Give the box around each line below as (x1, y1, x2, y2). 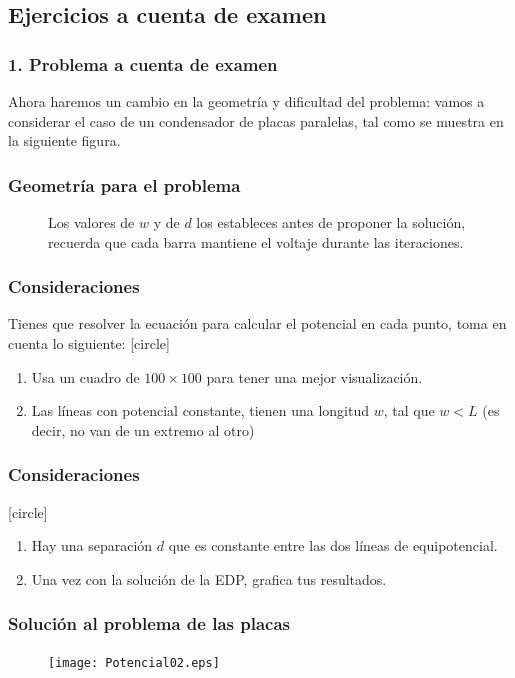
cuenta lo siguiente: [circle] (8, 333, 170, 353)
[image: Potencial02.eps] (48, 655, 220, 670)
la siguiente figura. (8, 130, 121, 151)
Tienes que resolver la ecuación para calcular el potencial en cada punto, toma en (8, 313, 507, 334)
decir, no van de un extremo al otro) (31, 419, 255, 440)
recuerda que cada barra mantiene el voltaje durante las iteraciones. (48, 231, 464, 252)
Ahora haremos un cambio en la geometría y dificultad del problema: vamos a (8, 91, 485, 111)
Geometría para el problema (8, 172, 241, 197)
